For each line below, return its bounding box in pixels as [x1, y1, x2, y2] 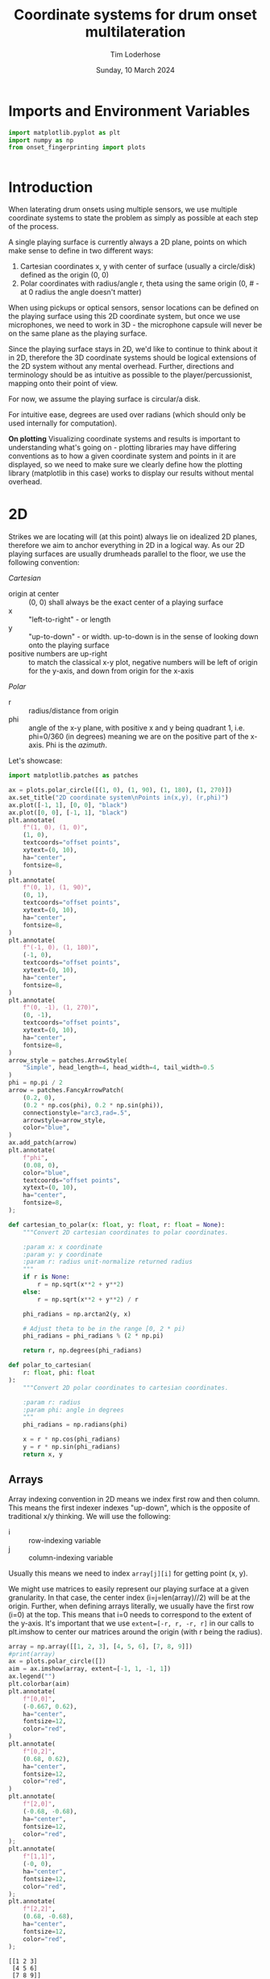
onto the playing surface [28, 640, 110, 651]
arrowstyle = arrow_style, [23, 1116, 106, 1124]
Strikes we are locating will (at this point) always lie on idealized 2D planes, [8, 532, 258, 542]
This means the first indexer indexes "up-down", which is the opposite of [8, 1503, 251, 1512]
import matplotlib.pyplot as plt [8, 128, 121, 136]
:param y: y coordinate [23, 1250, 103, 1258]
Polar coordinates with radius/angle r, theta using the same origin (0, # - [19, 278, 260, 288]
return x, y [23, 1450, 63, 1458]
